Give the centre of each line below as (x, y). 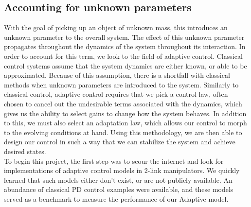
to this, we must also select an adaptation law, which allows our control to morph (125, 123)
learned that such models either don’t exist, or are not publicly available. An (118, 180)
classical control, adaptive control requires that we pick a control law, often (116, 94)
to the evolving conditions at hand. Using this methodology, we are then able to (123, 132)
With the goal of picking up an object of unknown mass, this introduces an (116, 27)
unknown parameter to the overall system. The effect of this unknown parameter (124, 37)
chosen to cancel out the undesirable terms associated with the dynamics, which (123, 103)
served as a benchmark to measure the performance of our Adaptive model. (116, 198)
